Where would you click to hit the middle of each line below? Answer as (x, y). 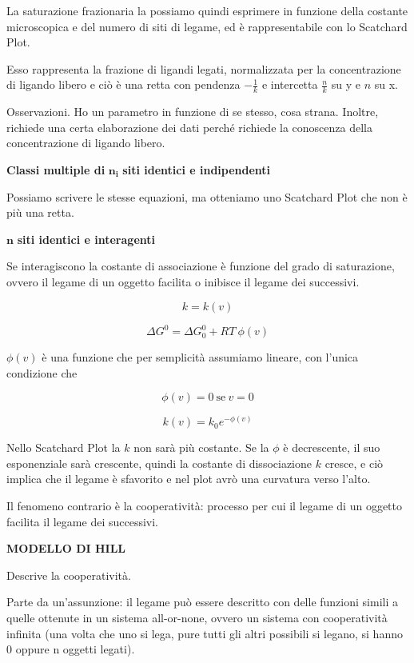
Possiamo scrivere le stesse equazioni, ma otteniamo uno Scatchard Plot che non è (207, 196)
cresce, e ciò (354, 463)
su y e (346, 84)
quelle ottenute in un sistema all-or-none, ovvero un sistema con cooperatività (197, 617)
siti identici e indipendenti (197, 169)
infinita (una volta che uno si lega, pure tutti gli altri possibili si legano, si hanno (205, 633)
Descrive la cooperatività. (69, 575)
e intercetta (290, 84)
